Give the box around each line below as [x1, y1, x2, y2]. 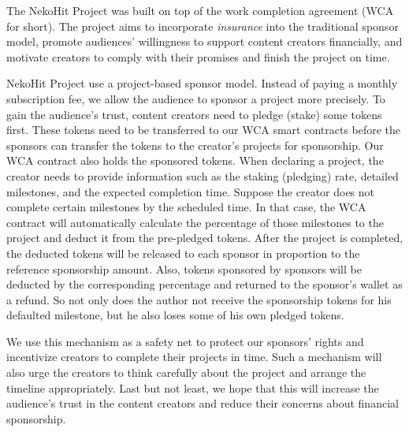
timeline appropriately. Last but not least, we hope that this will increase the [6, 379, 379, 396]
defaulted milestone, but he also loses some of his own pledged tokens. [6, 307, 344, 323]
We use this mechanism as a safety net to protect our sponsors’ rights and [6, 333, 364, 349]
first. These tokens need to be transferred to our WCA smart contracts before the [6, 121, 401, 138]
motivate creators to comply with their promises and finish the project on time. [6, 48, 390, 65]
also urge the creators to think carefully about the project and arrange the [6, 364, 366, 381]
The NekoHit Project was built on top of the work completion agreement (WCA [6, 2, 394, 18]
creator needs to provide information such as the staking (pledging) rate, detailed [6, 167, 399, 184]
